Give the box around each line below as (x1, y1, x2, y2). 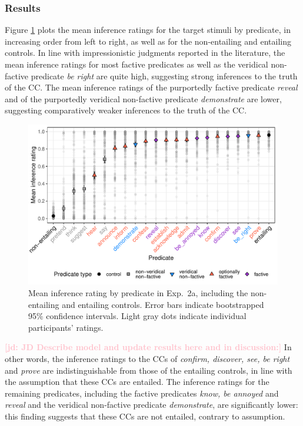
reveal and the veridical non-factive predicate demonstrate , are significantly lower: (5, 398, 298, 411)
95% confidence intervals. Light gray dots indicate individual (28, 310, 247, 322)
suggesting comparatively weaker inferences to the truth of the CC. (5, 104, 247, 116)
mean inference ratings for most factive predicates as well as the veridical (5, 58, 268, 70)
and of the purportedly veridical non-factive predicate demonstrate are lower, (5, 92, 282, 105)
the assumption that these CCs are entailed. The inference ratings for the (5, 375, 269, 388)
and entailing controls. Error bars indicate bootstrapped (62, 298, 264, 310)
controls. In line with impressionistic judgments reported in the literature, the (5, 46, 285, 59)
